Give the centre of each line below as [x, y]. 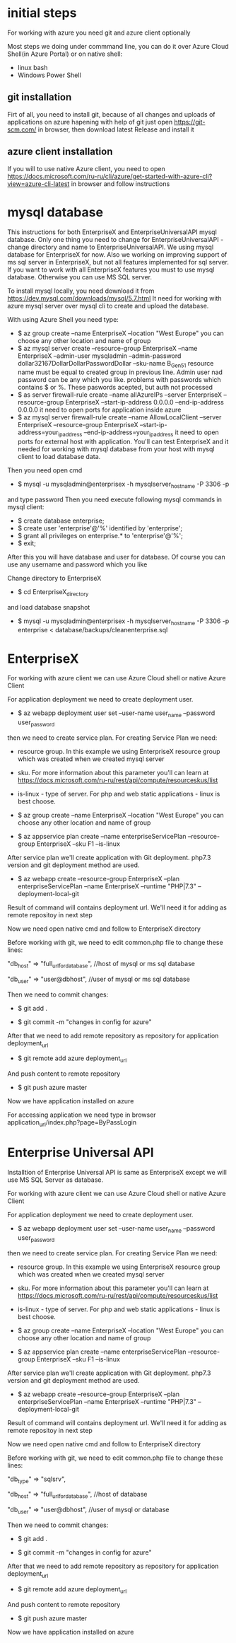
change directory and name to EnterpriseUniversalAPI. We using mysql [111, 247]
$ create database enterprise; [61, 521]
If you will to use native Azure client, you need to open [87, 168]
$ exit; [27, 543]
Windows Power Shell [49, 75]
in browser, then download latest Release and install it [116, 129]
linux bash [33, 67]
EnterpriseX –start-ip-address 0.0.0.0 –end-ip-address [144, 402]
